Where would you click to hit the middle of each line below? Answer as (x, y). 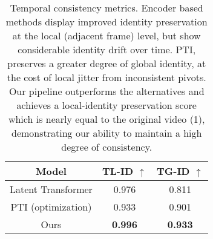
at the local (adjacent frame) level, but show (106, 35)
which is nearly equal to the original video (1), (106, 119)
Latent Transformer (51, 189)
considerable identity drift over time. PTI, (107, 49)
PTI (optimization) (51, 207)
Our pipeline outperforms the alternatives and (106, 91)
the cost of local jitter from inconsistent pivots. (106, 77)
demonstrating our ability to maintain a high (107, 133)
